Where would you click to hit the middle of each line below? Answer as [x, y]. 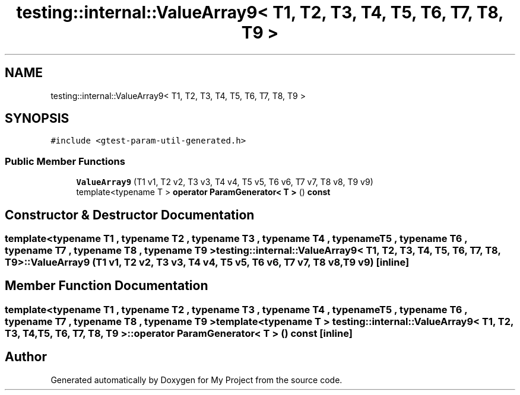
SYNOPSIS [37, 119]
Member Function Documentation [107, 286]
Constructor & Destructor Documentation [130, 215]
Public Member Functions [65, 161]
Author [26, 357]
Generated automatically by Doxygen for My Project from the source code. [196, 380]
